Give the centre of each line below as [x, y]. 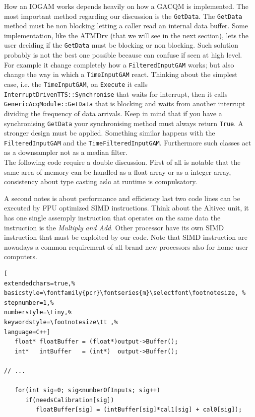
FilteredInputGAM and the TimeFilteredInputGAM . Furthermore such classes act [128, 142]
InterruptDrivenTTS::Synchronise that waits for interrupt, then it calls [116, 94]
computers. [21, 256]
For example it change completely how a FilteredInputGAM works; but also [119, 64]
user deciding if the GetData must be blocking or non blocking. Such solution [121, 45]
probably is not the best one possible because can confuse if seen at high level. [123, 55]
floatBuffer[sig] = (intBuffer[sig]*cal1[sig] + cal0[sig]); [139, 410]
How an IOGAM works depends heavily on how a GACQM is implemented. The [126, 6]
